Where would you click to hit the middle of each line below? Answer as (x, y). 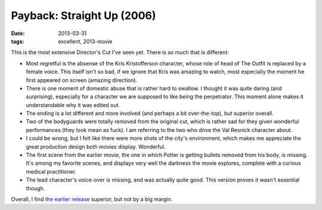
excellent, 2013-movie (85, 41)
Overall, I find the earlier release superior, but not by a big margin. (92, 199)
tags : (18, 41)
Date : (18, 33)
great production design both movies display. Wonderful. (96, 146)
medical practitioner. (51, 171)
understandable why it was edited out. (73, 105)
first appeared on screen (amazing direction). (82, 80)
